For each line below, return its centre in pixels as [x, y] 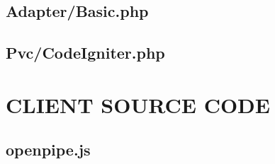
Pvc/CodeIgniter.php [85, 53]
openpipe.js [48, 150]
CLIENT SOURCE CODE [138, 104]
